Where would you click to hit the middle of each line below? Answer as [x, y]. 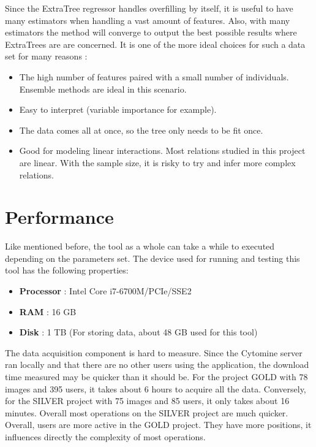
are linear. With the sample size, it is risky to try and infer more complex [157, 162]
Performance [59, 217]
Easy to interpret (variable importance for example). [118, 109]
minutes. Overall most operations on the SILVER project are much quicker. [147, 412]
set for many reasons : [46, 56]
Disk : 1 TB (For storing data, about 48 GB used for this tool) [138, 332]
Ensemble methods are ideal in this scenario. [103, 89]
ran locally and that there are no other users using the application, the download [157, 365]
